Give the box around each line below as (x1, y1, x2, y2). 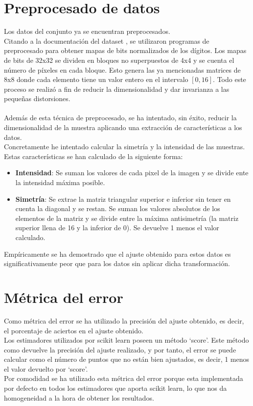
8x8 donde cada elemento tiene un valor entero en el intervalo (4, 74, 188, 84)
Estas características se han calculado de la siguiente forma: (4, 151, 183, 161)
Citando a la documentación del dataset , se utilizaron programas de (4, 35, 209, 46)
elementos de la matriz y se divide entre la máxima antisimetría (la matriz (15, 213, 239, 223)
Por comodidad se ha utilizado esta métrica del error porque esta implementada (4, 373, 243, 383)
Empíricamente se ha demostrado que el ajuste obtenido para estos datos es (4, 248, 231, 259)
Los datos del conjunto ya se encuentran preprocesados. (4, 26, 170, 36)
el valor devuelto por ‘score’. (4, 363, 88, 374)
